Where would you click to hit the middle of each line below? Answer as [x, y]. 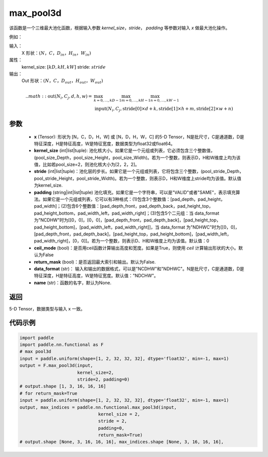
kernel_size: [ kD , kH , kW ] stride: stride [64, 67]
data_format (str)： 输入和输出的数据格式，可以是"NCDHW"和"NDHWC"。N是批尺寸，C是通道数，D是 [139, 269]
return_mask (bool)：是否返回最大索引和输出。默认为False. [95, 262]
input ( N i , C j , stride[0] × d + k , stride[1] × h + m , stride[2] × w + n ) [164, 109]
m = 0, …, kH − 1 [136, 100]
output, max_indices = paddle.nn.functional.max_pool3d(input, [98, 407]
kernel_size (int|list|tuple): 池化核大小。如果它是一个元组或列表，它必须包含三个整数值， [125, 151]
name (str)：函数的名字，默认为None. [73, 283]
